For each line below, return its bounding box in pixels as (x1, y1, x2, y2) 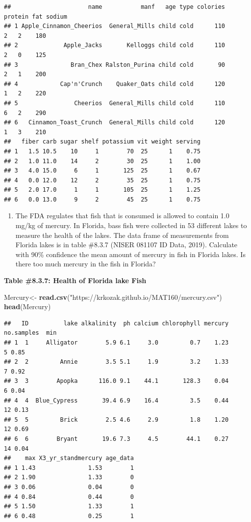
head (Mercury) (4, 301, 51, 312)
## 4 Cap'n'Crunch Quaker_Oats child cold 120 (4, 80, 226, 87)
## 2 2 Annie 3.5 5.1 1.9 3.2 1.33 (4, 358, 229, 366)
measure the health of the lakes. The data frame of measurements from (15, 230, 229, 240)
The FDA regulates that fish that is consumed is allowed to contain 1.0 (15, 210, 229, 221)
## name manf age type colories (4, 3, 226, 10)
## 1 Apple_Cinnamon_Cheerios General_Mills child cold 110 (4, 23, 226, 30)
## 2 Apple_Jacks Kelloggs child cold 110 (4, 42, 226, 49)
